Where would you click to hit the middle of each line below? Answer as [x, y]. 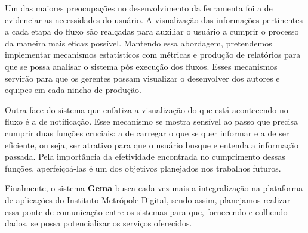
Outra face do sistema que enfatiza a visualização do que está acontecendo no [147, 109]
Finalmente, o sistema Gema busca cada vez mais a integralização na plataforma [154, 188]
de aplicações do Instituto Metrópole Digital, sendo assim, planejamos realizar [148, 199]
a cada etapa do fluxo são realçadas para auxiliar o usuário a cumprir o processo [152, 31]
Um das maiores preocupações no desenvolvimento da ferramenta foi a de [139, 8]
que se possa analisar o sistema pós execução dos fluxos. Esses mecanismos [141, 66]
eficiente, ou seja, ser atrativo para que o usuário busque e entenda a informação [152, 145]
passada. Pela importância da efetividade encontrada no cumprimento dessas [145, 156]
